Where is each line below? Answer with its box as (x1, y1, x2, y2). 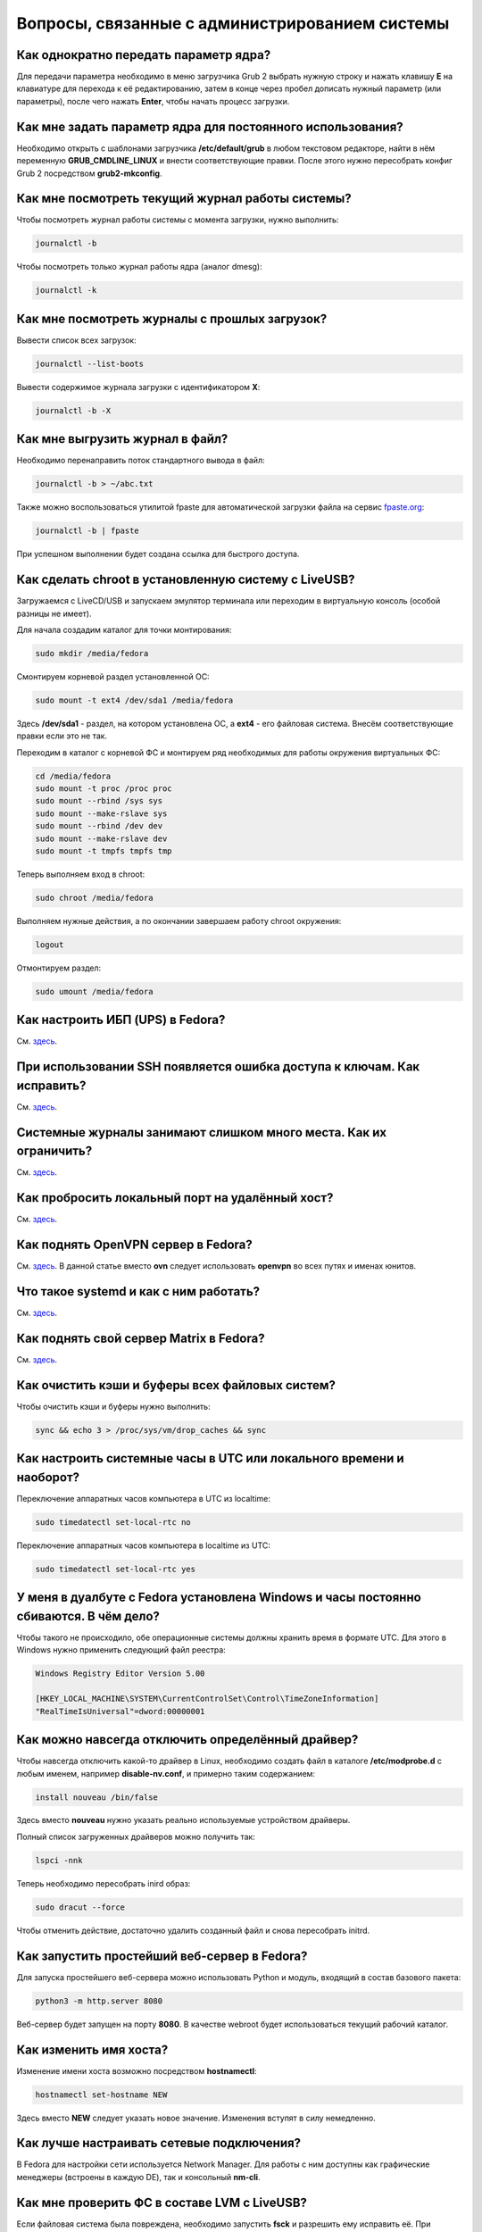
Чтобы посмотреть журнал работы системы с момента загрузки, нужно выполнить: (16, 214, 339, 225)
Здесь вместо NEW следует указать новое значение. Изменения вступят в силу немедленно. (16, 2112, 377, 2123)
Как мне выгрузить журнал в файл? (16, 431, 229, 446)
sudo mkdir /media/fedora (35, 648, 149, 658)
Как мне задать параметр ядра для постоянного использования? (16, 119, 403, 134)
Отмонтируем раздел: (16, 962, 102, 973)
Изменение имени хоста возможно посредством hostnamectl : (16, 2065, 258, 2076)
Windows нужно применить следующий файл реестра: (16, 1645, 227, 1655)
